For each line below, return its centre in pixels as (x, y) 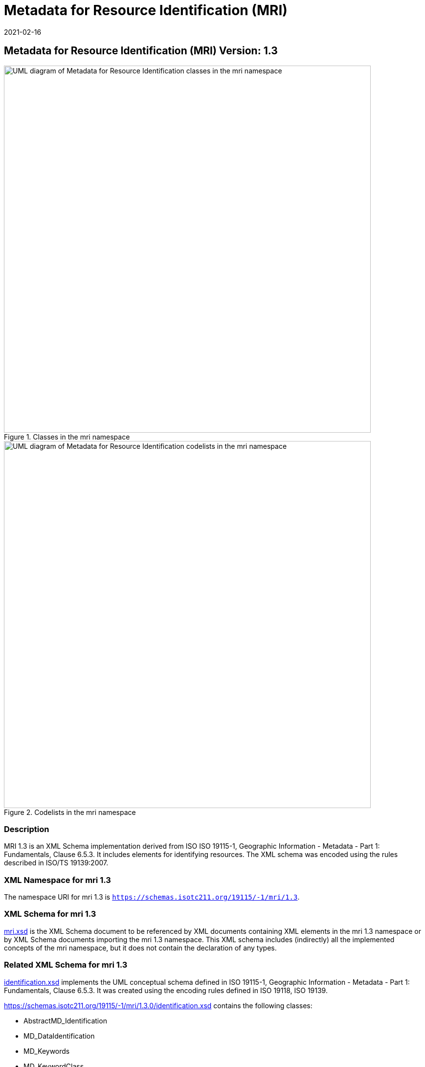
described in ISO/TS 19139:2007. (56, 863)
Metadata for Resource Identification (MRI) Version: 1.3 (141, 51)
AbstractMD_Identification (65, 1021)
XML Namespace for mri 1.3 (57, 880)
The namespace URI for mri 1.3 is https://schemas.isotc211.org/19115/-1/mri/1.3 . (152, 897)
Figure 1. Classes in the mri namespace (67, 437)
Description (27, 829)
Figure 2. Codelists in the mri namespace (70, 812)
